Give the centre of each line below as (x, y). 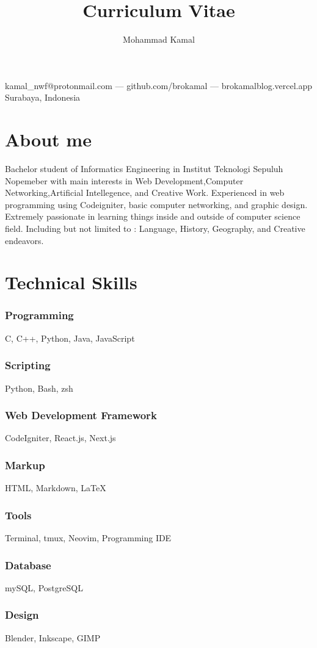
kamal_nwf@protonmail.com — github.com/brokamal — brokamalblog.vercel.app (159, 85)
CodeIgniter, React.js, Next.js (60, 438)
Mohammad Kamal (159, 39)
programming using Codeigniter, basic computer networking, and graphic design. (156, 204)
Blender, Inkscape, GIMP (53, 637)
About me (48, 139)
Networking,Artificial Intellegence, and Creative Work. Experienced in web (145, 193)
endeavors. (24, 240)
